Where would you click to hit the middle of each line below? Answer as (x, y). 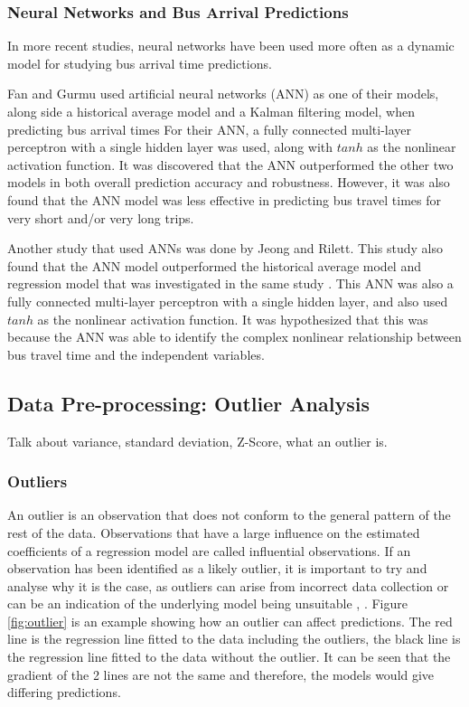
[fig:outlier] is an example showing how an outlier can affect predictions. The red (230, 621)
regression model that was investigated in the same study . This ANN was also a (230, 283)
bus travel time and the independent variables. (136, 354)
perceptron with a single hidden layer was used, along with (170, 147)
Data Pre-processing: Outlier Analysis (188, 403)
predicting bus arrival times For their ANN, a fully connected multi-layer (210, 129)
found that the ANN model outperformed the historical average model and (214, 265)
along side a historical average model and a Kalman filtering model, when (211, 111)
